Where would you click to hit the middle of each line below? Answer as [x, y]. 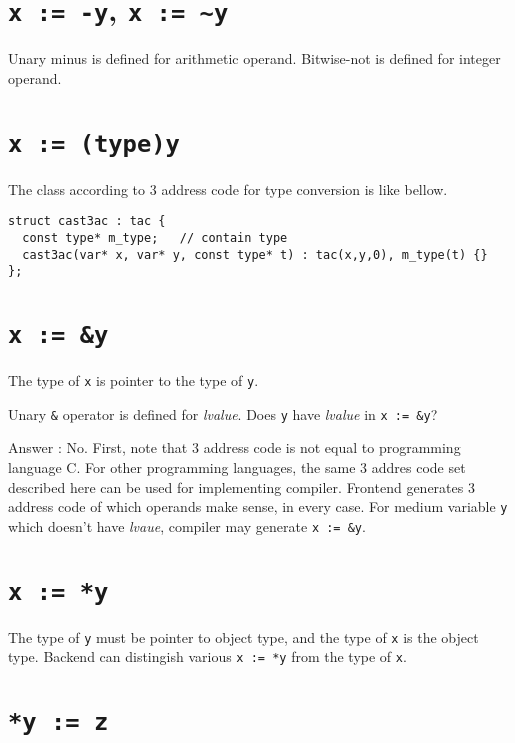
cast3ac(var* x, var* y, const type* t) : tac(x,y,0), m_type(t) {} [255, 254]
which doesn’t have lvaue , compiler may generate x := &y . [187, 525]
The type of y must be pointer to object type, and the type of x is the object [243, 636]
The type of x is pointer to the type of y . [133, 380]
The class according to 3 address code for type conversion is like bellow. [228, 188]
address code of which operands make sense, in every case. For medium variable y [258, 506]
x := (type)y [94, 143]
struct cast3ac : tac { [87, 221]
